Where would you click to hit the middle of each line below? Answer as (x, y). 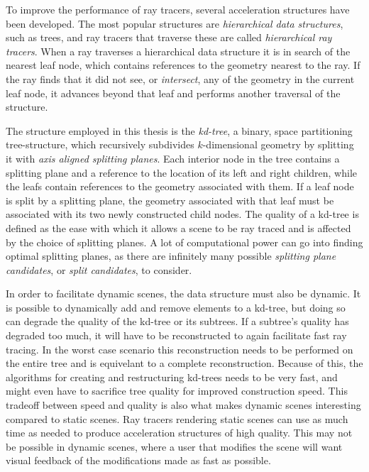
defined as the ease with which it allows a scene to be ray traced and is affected (178, 227)
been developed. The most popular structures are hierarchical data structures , (175, 23)
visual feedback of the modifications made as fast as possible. (138, 460)
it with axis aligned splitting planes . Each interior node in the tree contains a (173, 158)
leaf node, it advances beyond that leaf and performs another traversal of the (173, 93)
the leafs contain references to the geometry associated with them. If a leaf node (180, 186)
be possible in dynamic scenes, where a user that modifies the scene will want (174, 446)
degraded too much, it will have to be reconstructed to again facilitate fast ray (176, 335)
